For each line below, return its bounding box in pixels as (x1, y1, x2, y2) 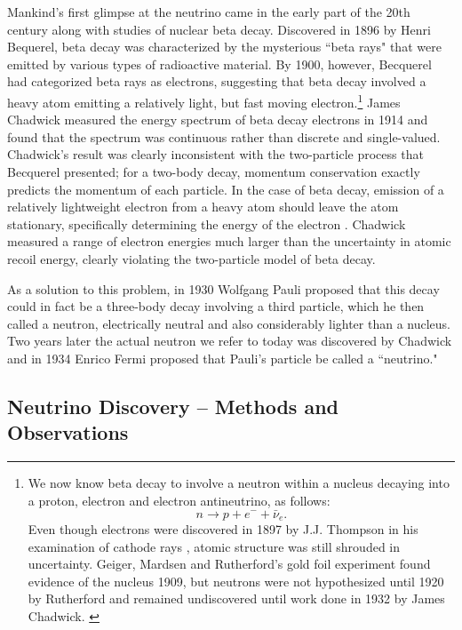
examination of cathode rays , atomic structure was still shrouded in (28, 537, 401, 555)
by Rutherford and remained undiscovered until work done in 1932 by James (28, 589, 445, 608)
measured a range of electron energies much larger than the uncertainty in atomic (7, 232, 451, 251)
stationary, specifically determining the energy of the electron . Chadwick (7, 214, 406, 233)
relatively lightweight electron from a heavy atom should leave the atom (7, 197, 399, 216)
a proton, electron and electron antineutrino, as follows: (28, 490, 331, 509)
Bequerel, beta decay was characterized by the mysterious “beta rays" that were (7, 37, 442, 56)
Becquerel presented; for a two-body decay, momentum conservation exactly (7, 163, 420, 180)
